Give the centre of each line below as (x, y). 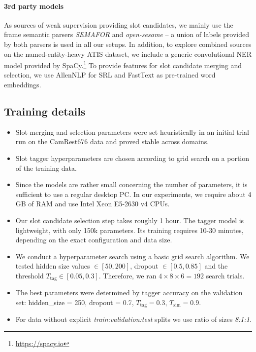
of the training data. (46, 168)
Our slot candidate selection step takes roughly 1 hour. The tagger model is (130, 220)
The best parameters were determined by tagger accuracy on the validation (129, 293)
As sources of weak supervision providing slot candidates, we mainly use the (119, 24)
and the (216, 266)
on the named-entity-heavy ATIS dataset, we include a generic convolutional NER (128, 54)
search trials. (225, 275)
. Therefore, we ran (128, 275)
